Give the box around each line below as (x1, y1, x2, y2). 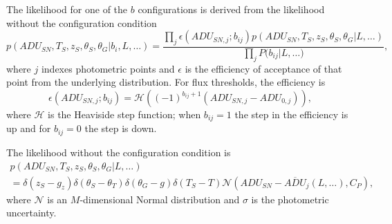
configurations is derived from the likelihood (138, 2, 325, 16)
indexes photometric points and (41, 61, 175, 75)
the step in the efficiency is (234, 107, 348, 121)
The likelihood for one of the (6, 2, 128, 16)
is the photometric (251, 192, 329, 206)
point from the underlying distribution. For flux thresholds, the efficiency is (6, 75, 326, 89)
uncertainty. (6, 205, 57, 220)
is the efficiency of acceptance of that (185, 61, 342, 75)
